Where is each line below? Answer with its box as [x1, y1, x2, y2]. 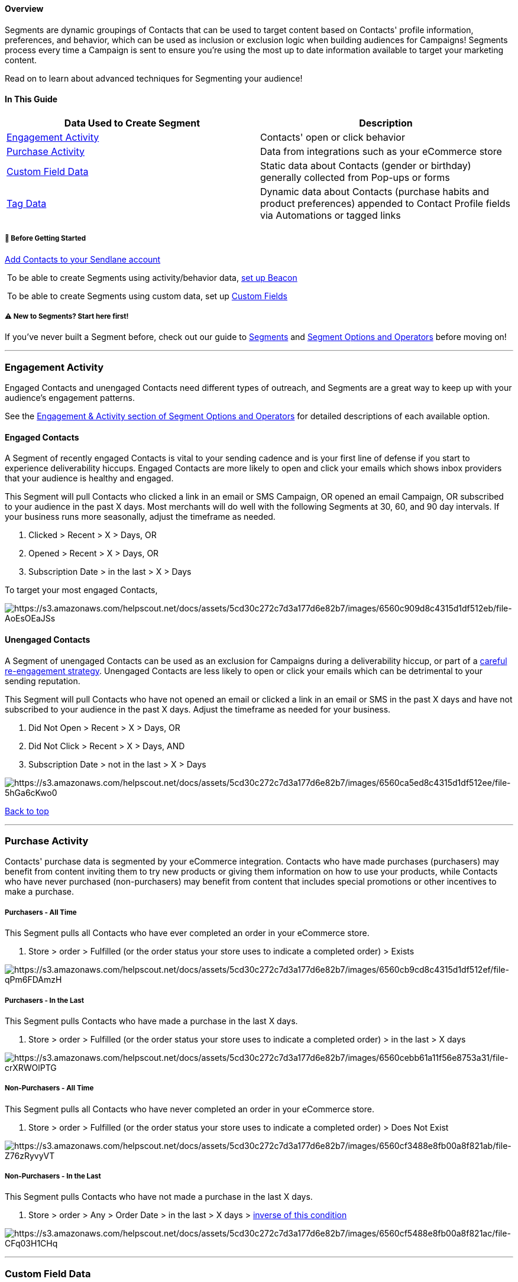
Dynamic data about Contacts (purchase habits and [260, 185, 489, 198]
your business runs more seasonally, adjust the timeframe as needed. [5, 511, 276, 522]
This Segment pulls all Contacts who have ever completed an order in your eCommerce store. [5, 928, 370, 938]
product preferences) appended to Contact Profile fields [260, 197, 510, 209]
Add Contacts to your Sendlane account [5, 254, 161, 264]
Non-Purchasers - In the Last [5, 1172, 101, 1181]
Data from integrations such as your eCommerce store [260, 145, 502, 157]
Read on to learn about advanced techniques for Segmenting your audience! [5, 73, 303, 83]
